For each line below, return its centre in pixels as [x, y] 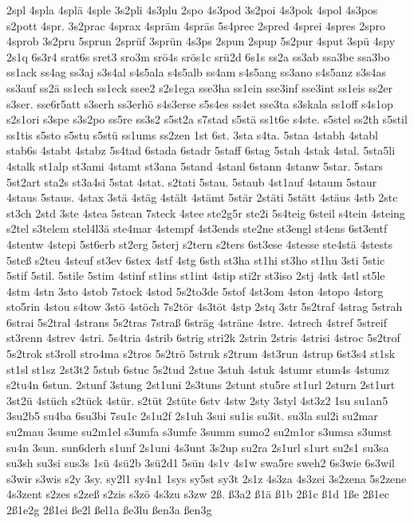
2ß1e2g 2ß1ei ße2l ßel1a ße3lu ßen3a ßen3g [109, 509]
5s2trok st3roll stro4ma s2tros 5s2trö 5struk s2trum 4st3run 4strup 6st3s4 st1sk [201, 354]
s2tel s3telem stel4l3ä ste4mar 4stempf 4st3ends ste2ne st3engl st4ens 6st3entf [197, 228]
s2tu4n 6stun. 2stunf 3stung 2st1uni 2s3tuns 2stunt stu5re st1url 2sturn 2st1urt [201, 385]
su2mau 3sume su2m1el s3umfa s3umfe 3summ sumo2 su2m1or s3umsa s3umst [199, 432]
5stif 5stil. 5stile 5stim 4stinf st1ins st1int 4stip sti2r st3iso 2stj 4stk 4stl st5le [196, 275]
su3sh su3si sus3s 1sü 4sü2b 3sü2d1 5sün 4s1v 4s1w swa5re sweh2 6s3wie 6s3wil [201, 463]
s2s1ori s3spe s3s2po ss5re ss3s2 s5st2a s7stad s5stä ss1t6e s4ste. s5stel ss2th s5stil [207, 119]
